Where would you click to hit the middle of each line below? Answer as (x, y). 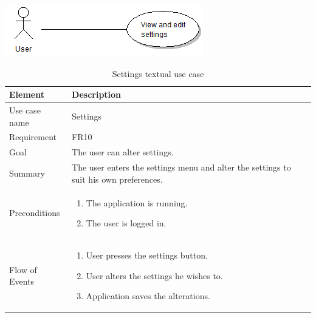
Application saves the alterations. (148, 296)
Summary (27, 173)
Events (22, 281)
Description (97, 94)
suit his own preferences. (117, 179)
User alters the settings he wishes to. (154, 275)
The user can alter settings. (123, 152)
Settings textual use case (158, 73)
